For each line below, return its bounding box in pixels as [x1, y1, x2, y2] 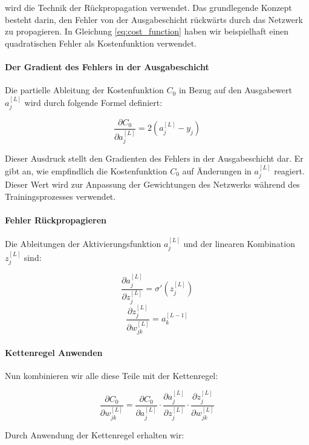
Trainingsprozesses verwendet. [5, 190, 116, 202]
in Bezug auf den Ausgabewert [178, 84, 292, 96]
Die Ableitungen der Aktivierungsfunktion [5, 237, 161, 249]
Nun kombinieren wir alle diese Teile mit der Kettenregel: [5, 369, 218, 381]
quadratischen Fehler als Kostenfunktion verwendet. [5, 36, 197, 49]
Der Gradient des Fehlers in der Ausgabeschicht [5, 60, 209, 73]
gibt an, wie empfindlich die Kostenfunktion [5, 164, 168, 177]
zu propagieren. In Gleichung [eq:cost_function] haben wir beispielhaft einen [5, 25, 289, 38]
